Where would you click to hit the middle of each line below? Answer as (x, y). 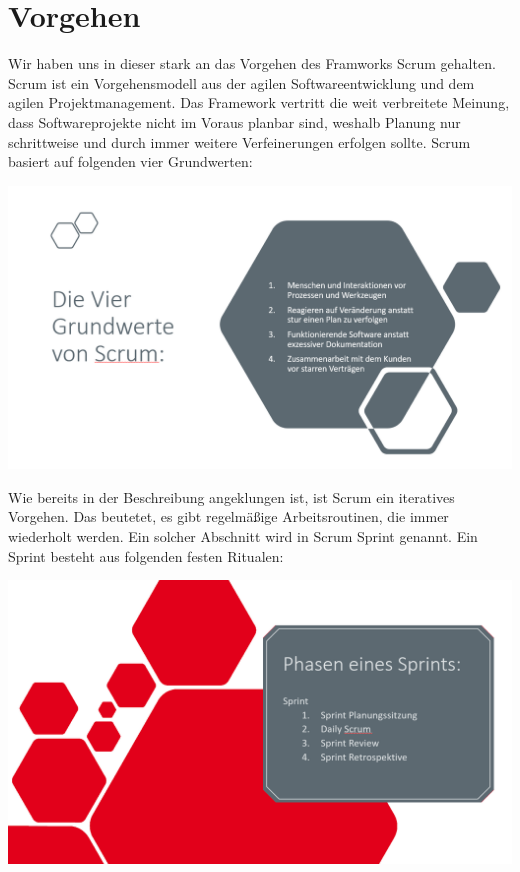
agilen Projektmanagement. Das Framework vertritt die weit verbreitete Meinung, (259, 102)
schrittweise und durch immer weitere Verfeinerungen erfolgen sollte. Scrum (239, 141)
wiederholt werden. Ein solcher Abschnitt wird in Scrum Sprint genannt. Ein (243, 535)
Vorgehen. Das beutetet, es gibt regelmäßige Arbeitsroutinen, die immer (228, 516)
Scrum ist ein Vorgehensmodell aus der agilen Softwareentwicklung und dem (241, 82)
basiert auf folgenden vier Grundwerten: (130, 161)
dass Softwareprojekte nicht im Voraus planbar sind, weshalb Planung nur (234, 121)
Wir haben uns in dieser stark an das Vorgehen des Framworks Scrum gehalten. (252, 63)
